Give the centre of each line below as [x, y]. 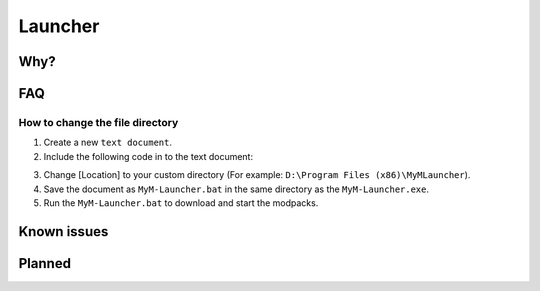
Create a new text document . [107, 142]
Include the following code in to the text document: [148, 156]
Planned [45, 263]
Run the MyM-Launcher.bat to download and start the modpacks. [181, 202]
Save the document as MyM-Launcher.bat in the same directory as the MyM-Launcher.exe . [236, 189]
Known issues [63, 231]
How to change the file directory [98, 122]
